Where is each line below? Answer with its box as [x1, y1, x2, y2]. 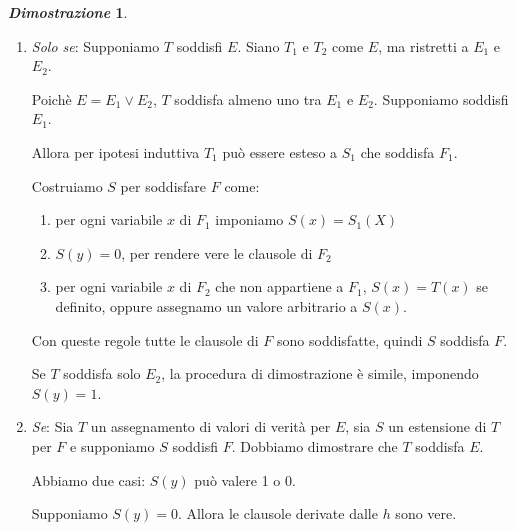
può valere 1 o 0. [194, 469, 296, 490]
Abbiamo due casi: [31, 469, 146, 490]
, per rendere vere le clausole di [121, 242, 313, 263]
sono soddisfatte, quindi [277, 329, 423, 350]
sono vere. [395, 503, 457, 524]
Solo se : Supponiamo [31, 35, 160, 56]
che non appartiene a [215, 276, 344, 297]
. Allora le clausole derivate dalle [177, 503, 378, 524]
